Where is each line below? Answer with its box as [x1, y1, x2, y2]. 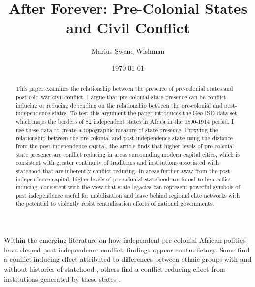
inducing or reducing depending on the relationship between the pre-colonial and [15, 101, 223, 109]
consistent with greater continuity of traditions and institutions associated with [15, 158, 219, 167]
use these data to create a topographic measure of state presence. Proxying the [15, 125, 218, 134]
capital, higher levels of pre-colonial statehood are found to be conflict [52, 175, 232, 183]
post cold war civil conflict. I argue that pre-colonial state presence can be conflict [15, 92, 226, 101]
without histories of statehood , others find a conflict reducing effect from [4, 263, 225, 274]
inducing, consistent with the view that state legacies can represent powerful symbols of [15, 183, 240, 191]
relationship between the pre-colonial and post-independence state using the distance [15, 134, 233, 142]
